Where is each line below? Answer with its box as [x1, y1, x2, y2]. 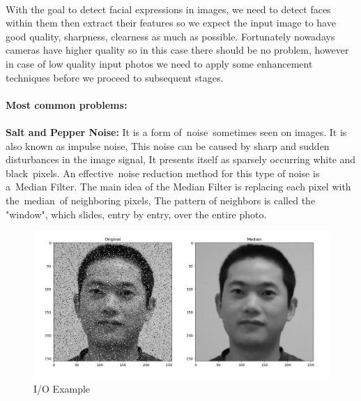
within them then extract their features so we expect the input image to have [6, 15, 336, 30]
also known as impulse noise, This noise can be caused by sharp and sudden [6, 138, 330, 153]
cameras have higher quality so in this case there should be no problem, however [6, 43, 349, 57]
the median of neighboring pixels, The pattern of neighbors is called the [6, 192, 316, 207]
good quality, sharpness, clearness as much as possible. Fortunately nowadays [6, 29, 335, 43]
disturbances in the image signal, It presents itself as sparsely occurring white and [6, 152, 356, 167]
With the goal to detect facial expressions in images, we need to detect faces [6, 1, 331, 16]
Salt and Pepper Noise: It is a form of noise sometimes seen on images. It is [6, 124, 347, 139]
